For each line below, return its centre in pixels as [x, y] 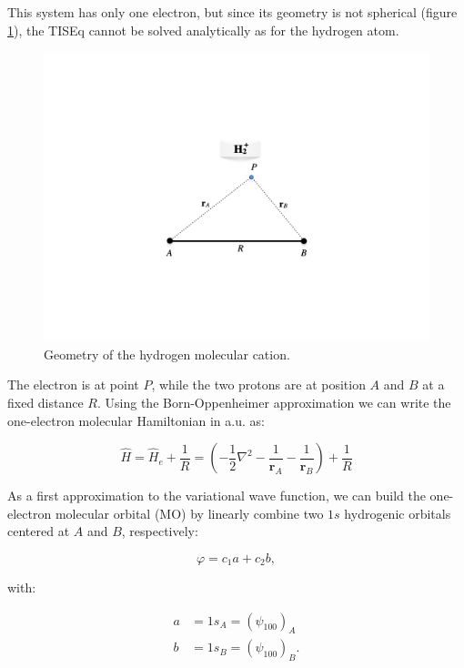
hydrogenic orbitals [398, 513]
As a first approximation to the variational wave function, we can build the [217, 496]
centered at [39, 531]
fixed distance [45, 402]
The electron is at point [73, 385]
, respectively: [160, 531]
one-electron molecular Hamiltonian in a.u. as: [136, 420]
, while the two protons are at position [258, 385]
